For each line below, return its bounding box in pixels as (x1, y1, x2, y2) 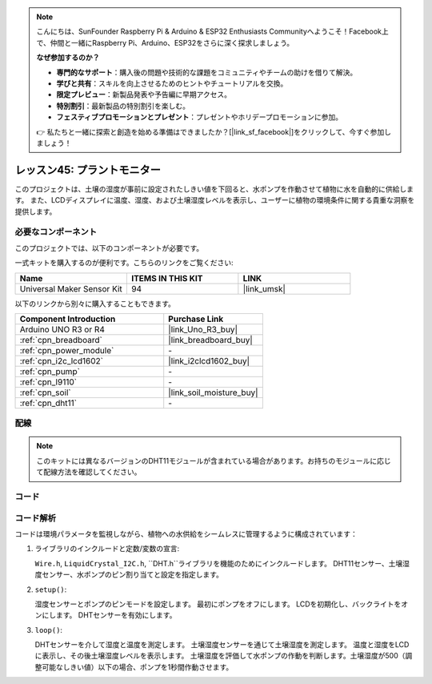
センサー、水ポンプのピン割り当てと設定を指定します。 (41, 569, 224, 580)
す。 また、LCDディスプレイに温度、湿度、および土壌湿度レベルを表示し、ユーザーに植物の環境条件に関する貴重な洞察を (14, 195, 415, 205)
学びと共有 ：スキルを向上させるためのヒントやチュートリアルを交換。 (56, 78, 288, 88)
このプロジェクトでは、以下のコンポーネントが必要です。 (14, 243, 204, 252)
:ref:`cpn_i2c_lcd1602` (19, 355, 104, 366)
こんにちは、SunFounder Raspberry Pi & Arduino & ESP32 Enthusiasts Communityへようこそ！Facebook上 (36, 26, 390, 36)
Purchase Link (168, 313, 224, 324)
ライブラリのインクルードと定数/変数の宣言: (34, 544, 180, 553)
